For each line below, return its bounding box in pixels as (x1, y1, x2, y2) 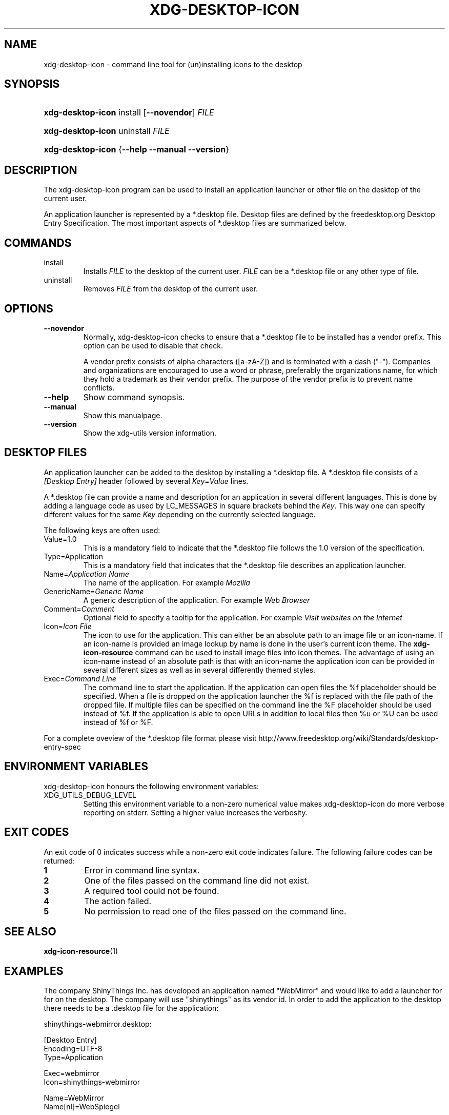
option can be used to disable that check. (83, 341, 223, 350)
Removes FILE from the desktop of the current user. (83, 284, 258, 294)
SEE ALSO (4, 925, 56, 938)
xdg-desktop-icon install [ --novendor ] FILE (44, 107, 214, 118)
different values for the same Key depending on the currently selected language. (44, 510, 316, 519)
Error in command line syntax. (84, 865, 200, 875)
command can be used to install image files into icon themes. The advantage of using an (135, 648, 434, 657)
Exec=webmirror (44, 1069, 100, 1078)
